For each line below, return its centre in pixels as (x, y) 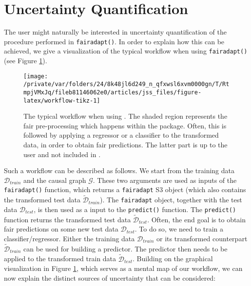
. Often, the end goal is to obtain (197, 219)
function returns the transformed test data (68, 219)
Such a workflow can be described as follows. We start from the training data (119, 170)
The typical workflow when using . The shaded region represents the (125, 116)
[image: (36, 76)
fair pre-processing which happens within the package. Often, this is (125, 125)
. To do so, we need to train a (179, 229)
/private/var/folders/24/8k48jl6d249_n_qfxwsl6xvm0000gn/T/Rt (126, 84)
